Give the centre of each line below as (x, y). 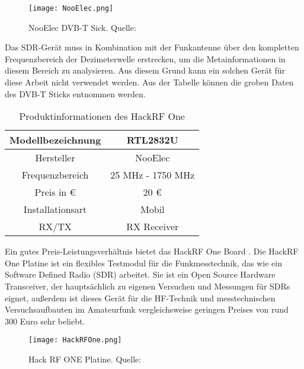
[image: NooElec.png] (71, 8)
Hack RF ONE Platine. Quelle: (85, 359)
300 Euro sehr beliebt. (45, 321)
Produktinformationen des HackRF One (102, 116)
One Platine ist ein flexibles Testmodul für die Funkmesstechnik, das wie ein (143, 263)
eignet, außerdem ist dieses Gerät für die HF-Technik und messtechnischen (140, 298)
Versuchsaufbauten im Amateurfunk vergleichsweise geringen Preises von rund (147, 309)
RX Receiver (153, 227)
